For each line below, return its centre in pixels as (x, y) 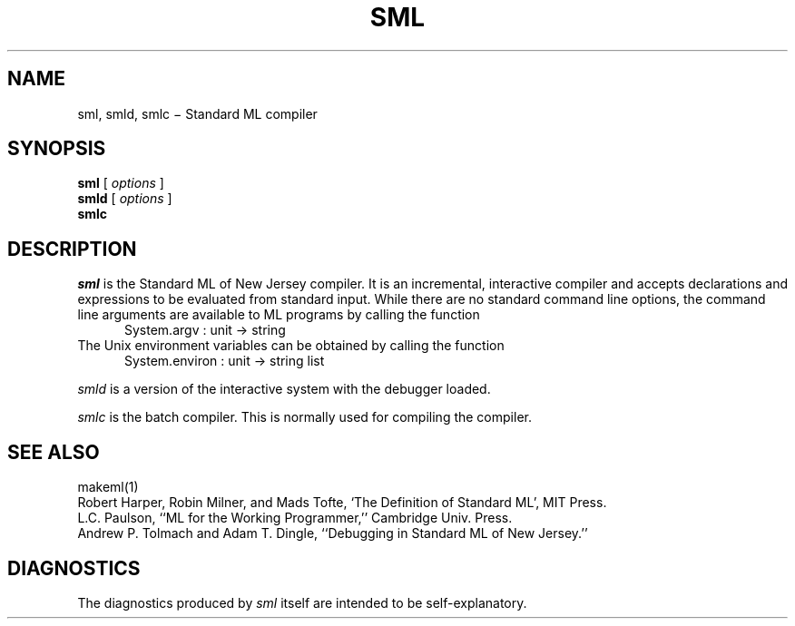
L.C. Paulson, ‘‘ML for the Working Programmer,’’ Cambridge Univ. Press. (295, 518)
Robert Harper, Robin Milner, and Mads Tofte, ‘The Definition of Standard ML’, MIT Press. (342, 503)
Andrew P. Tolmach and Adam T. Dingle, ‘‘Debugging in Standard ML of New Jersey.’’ (333, 533)
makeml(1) (108, 487)
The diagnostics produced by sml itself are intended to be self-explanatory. (302, 602)
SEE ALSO (54, 452)
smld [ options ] (125, 199)
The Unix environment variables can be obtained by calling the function (291, 346)
